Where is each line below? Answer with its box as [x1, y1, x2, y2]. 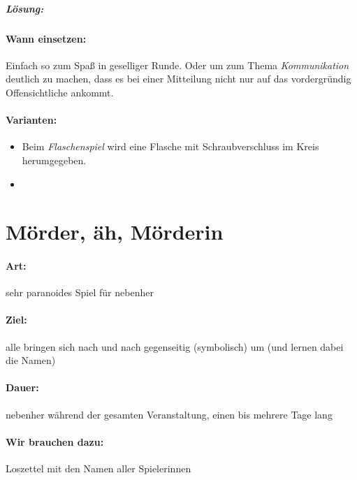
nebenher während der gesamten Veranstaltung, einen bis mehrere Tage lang [6, 407, 333, 421]
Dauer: [6, 380, 39, 395]
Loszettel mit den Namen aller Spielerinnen [6, 461, 191, 476]
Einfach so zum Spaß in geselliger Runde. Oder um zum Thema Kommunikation [6, 57, 349, 72]
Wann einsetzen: [6, 31, 87, 45]
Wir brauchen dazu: [6, 434, 104, 449]
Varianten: [6, 112, 57, 127]
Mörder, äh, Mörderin [6, 217, 224, 246]
